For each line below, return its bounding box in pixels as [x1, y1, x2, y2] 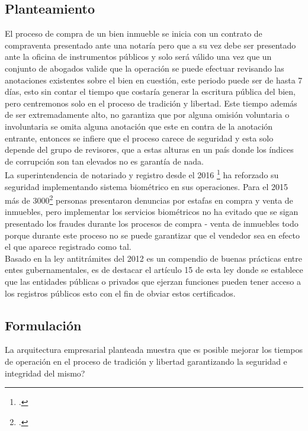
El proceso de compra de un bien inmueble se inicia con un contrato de [5, 27, 262, 40]
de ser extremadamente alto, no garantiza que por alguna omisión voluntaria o [5, 108, 290, 121]
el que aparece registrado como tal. [5, 240, 131, 253]
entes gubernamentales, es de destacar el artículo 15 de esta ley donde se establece [5, 263, 303, 276]
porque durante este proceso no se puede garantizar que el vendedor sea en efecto [5, 229, 300, 241]
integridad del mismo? [5, 366, 85, 379]
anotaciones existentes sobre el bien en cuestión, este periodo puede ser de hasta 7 [5, 73, 303, 86]
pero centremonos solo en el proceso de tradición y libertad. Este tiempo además [5, 97, 297, 109]
